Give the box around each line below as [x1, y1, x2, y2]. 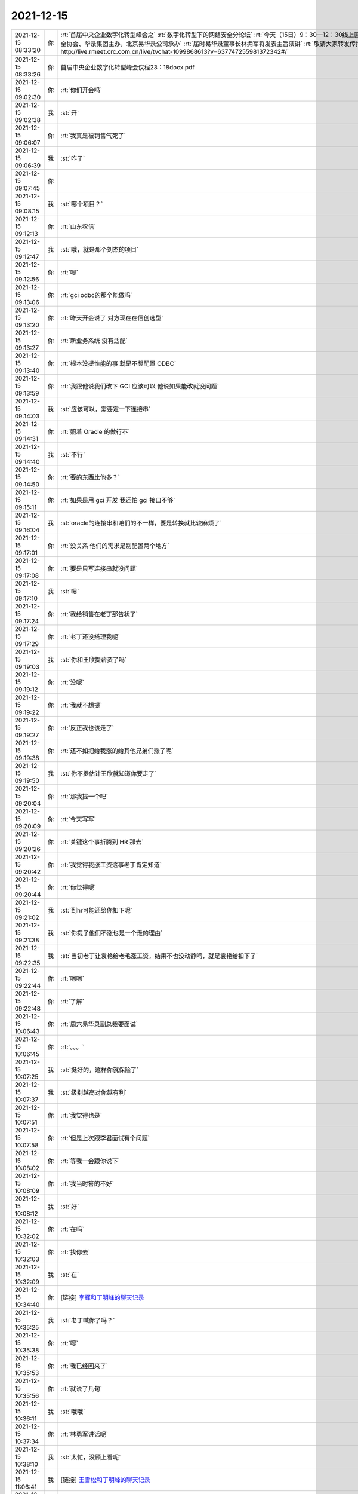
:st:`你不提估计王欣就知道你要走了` [60, 769, 157, 777]
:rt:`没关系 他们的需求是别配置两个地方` [60, 541, 169, 550]
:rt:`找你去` [60, 1248, 91, 1256]
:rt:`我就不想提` [60, 701, 103, 709]
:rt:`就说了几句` [60, 1384, 103, 1392]
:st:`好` [60, 1202, 79, 1210]
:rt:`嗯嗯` [60, 974, 85, 982]
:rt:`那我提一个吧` [60, 792, 109, 800]
